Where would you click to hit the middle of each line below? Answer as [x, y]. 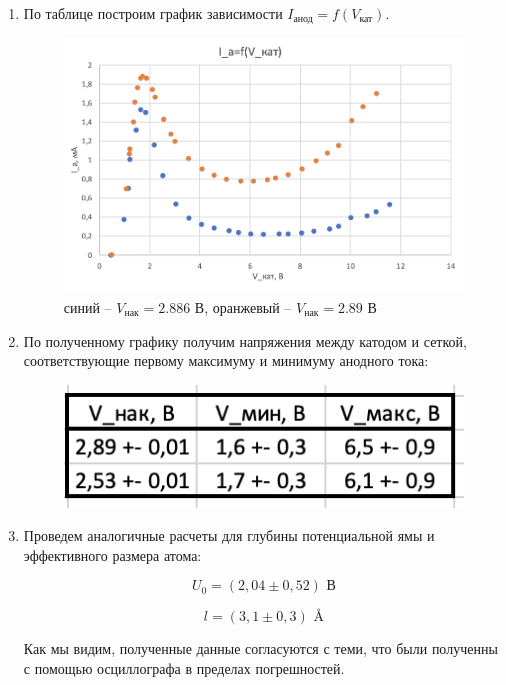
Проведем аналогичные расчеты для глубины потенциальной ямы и [229, 535]
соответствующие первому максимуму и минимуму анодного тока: [226, 360]
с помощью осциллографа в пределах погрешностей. [184, 667]
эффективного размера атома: [112, 554]
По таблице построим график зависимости [153, 13]
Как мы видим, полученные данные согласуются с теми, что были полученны [260, 648]
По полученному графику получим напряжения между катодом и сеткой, [245, 340]
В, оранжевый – [243, 306]
